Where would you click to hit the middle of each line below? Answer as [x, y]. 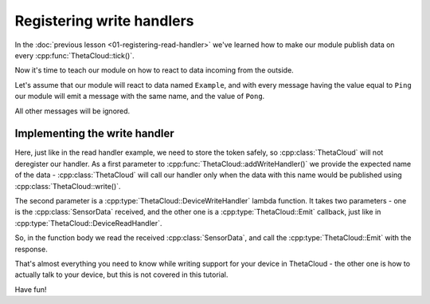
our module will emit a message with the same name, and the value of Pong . [140, 97]
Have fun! [31, 289]
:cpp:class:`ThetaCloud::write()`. [68, 186]
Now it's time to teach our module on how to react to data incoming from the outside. [154, 70]
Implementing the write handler [94, 134]
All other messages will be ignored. [72, 111]
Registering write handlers [104, 21]
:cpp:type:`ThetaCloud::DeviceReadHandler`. [88, 223]
